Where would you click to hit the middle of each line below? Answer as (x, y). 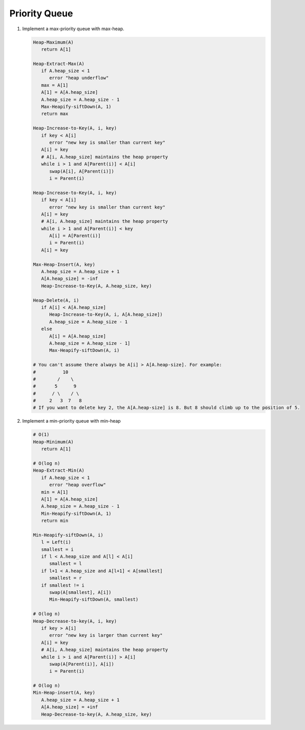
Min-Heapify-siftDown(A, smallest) (94, 600)
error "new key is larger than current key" (106, 635)
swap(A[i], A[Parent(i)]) (82, 171)
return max (55, 114)
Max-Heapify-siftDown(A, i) (84, 350)
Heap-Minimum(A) (53, 442)
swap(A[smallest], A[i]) (81, 592)
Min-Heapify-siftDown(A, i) (68, 535)
